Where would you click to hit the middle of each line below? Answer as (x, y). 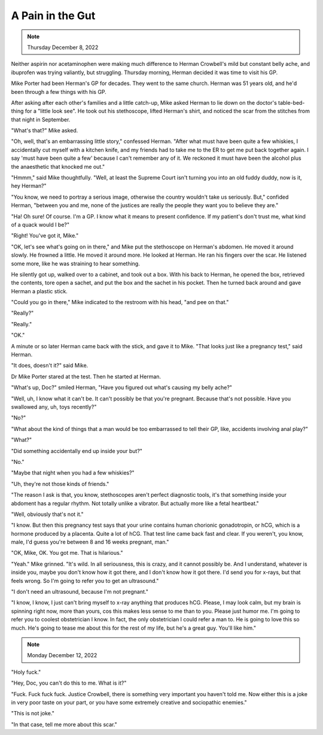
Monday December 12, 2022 (62, 655)
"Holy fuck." (26, 672)
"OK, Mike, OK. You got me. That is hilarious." (67, 553)
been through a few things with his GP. (59, 92)
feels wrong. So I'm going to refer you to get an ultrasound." (85, 581)
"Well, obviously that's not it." (47, 514)
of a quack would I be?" (40, 224)
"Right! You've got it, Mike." (45, 236)
